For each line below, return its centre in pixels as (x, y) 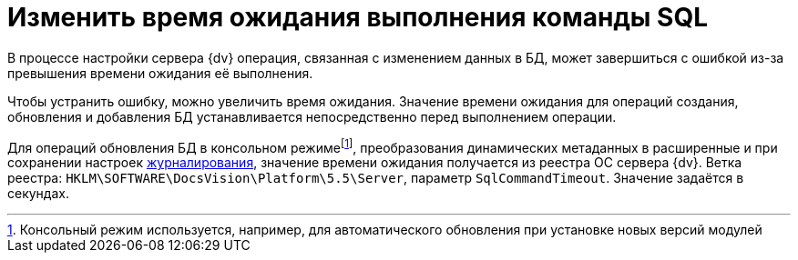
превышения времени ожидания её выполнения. (160, 73)
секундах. (38, 194)
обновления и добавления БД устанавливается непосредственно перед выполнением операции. (312, 116)
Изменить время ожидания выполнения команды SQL (358, 17)
